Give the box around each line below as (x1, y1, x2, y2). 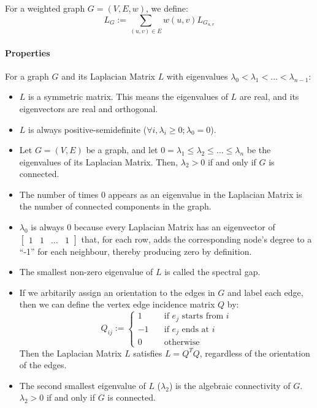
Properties (5, 46, 50, 59)
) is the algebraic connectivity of (169, 379, 291, 391)
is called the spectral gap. (164, 265, 261, 278)
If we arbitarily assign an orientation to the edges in (19, 285, 215, 298)
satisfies (133, 346, 162, 359)
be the (246, 143, 271, 156)
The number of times (19, 187, 99, 200)
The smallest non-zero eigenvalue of (19, 265, 153, 278)
